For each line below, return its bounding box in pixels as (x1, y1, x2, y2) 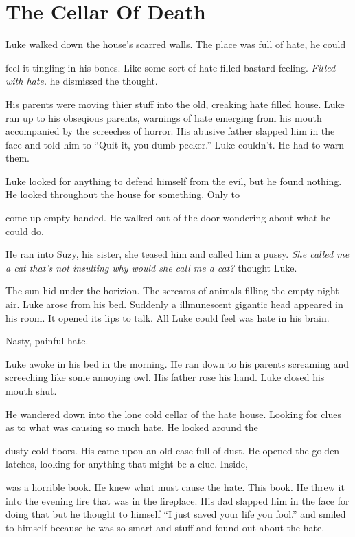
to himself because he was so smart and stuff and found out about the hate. (5, 520, 325, 534)
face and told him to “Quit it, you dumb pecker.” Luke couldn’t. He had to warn (5, 137, 345, 151)
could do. (5, 223, 45, 238)
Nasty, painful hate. (5, 333, 89, 348)
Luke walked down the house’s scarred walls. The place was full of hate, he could (5, 37, 346, 52)
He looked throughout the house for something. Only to (5, 187, 240, 201)
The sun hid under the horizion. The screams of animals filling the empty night (5, 283, 339, 298)
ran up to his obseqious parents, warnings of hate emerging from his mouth (5, 110, 322, 124)
